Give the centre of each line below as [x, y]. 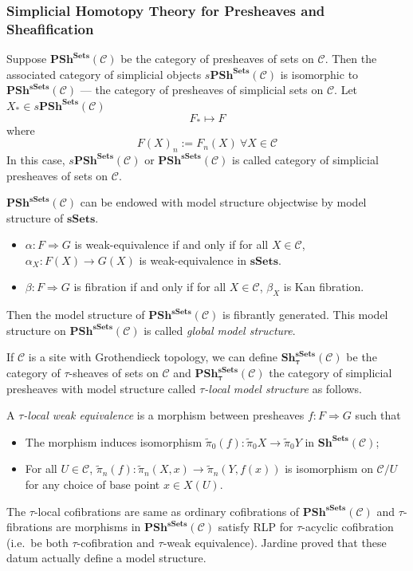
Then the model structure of [76, 315]
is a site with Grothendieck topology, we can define [153, 357]
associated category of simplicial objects [104, 74]
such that [378, 415]
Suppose [27, 59]
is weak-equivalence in [193, 260]
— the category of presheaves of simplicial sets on [202, 90]
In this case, [36, 159]
